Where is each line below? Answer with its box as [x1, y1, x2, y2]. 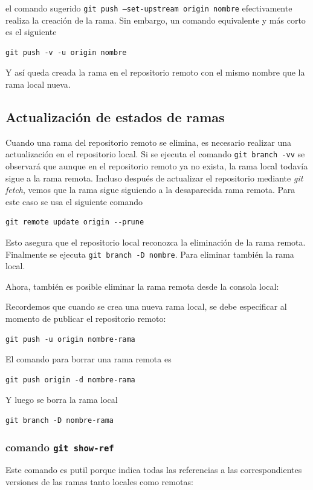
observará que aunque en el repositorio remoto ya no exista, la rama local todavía [5, 160, 308, 172]
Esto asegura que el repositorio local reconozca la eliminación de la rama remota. [5, 236, 306, 249]
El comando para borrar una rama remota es [5, 353, 172, 365]
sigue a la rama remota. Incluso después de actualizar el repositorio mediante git [5, 171, 303, 184]
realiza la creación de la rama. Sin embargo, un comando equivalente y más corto [5, 13, 306, 26]
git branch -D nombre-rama [5, 416, 114, 425]
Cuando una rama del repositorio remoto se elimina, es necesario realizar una [5, 136, 292, 148]
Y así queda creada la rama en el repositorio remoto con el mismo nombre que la [5, 66, 305, 79]
